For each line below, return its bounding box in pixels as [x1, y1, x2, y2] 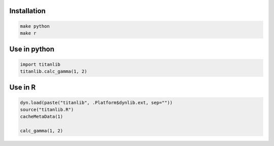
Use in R [9, 83, 36, 92]
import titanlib [20, 61, 61, 67]
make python [20, 23, 50, 29]
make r [20, 30, 37, 36]
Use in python [9, 45, 54, 54]
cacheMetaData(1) [20, 114, 63, 120]
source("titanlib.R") [20, 107, 74, 112]
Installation [9, 7, 46, 15]
